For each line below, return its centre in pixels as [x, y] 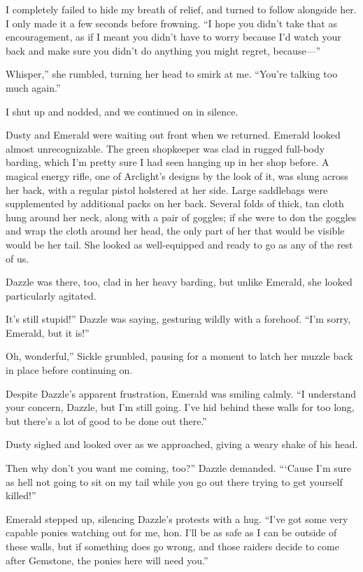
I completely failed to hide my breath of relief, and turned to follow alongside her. [181, 9]
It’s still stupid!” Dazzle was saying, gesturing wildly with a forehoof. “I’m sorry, [178, 319]
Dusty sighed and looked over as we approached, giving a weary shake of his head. [182, 444]
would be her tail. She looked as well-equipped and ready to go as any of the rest [179, 244]
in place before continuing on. [69, 370]
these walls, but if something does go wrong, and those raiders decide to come [172, 546]
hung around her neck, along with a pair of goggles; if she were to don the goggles [181, 217]
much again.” [33, 87]
